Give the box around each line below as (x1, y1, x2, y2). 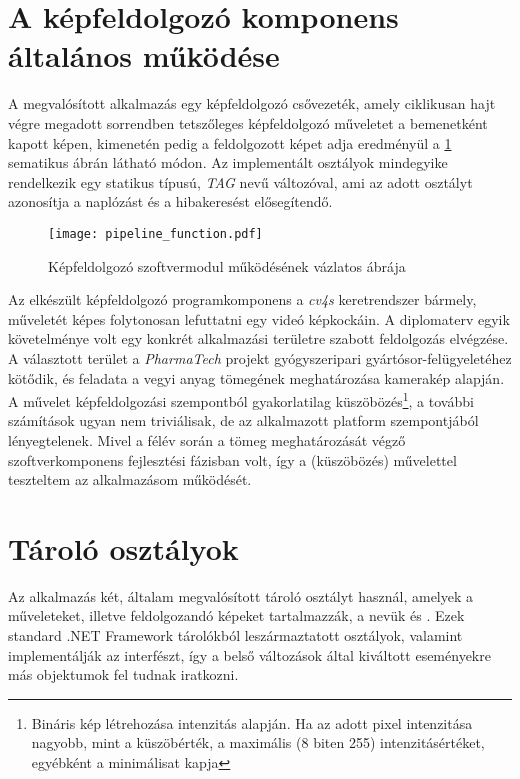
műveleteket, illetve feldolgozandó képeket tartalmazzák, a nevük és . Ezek (8, 605, 465, 626)
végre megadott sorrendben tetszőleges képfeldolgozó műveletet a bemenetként (8, 112, 488, 133)
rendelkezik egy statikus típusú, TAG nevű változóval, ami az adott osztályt (8, 171, 473, 192)
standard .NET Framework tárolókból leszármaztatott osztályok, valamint (8, 625, 463, 646)
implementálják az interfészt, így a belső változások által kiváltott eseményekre (8, 644, 491, 665)
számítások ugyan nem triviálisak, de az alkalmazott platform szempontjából (8, 410, 479, 431)
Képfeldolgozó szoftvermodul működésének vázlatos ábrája (48, 255, 406, 276)
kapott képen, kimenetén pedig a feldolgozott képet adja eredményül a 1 (8, 132, 452, 153)
